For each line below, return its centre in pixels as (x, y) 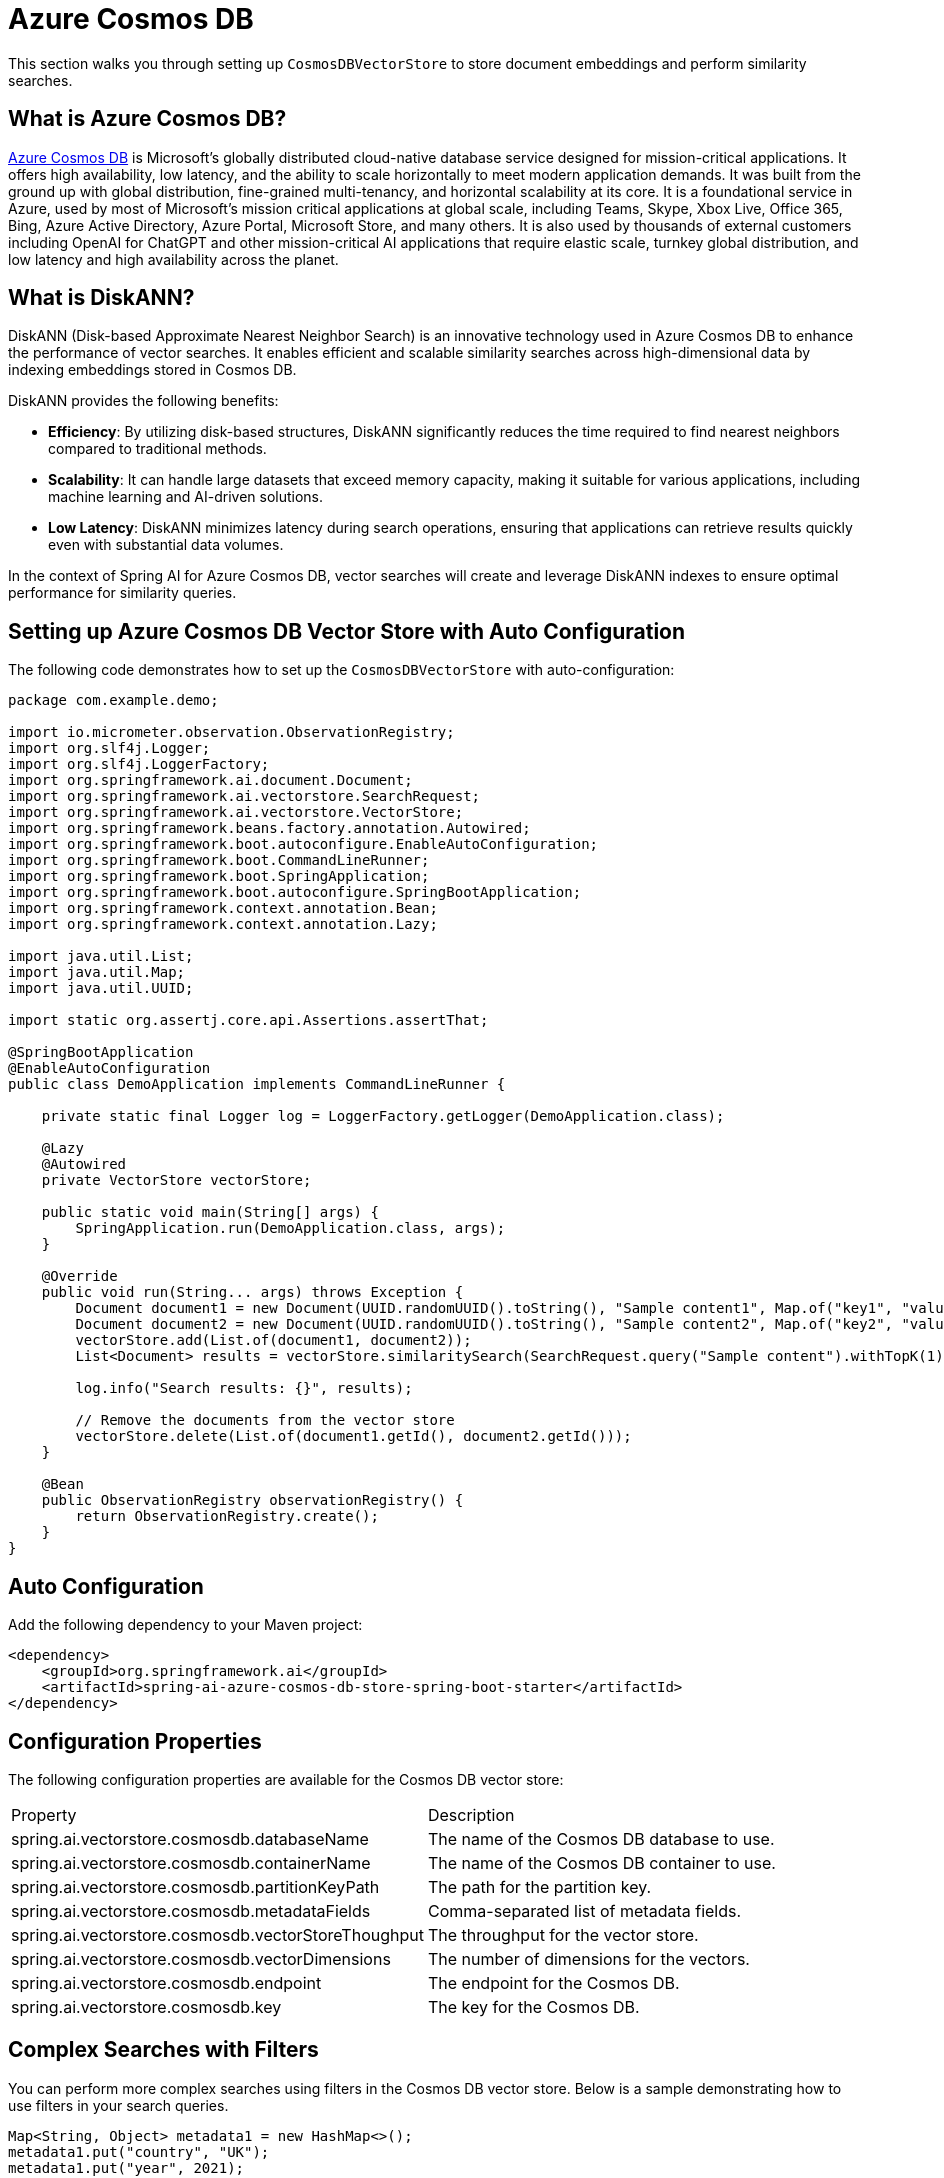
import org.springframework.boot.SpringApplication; (219, 876)
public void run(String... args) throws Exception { (252, 1292)
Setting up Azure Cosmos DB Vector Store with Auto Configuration (347, 631)
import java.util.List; (101, 956)
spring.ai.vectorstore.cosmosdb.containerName (191, 1862)
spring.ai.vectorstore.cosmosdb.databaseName (190, 1838)
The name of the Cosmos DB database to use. (601, 1838)
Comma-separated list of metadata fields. (584, 1910)
